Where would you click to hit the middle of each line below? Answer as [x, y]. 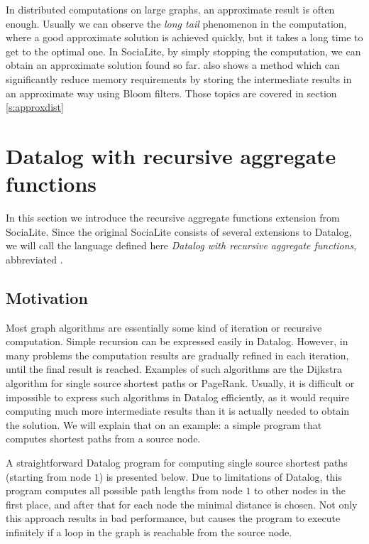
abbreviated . [34, 259]
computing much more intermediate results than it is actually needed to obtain [178, 411]
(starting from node [48, 476]
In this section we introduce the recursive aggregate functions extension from [173, 218]
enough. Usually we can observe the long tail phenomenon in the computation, [176, 23]
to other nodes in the [300, 490]
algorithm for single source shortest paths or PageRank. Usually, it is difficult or [180, 383]
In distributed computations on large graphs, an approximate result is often [170, 9]
